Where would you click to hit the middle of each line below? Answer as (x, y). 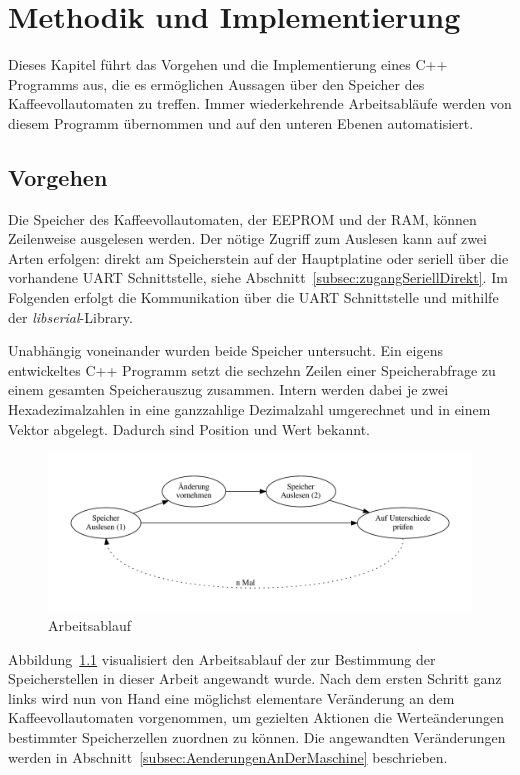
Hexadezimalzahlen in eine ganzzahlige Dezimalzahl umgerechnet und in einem (249, 409)
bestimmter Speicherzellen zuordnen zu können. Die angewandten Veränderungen (257, 736)
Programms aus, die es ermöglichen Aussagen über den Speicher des (216, 83)
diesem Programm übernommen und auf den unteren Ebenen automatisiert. (241, 122)
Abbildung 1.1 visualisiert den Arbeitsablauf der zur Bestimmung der (222, 658)
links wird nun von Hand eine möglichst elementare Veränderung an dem (231, 697)
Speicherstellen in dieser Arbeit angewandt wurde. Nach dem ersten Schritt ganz (255, 678)
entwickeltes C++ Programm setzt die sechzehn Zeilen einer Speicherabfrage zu (252, 369)
